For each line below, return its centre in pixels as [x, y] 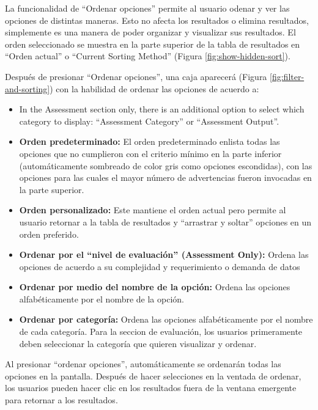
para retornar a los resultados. [61, 400]
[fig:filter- [287, 76]
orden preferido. [49, 234]
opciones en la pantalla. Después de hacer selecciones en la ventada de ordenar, [153, 375]
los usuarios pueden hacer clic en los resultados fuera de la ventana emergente [151, 388]
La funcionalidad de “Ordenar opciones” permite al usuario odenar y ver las [147, 8]
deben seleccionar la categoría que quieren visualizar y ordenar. [138, 343]
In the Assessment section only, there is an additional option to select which [162, 109]
